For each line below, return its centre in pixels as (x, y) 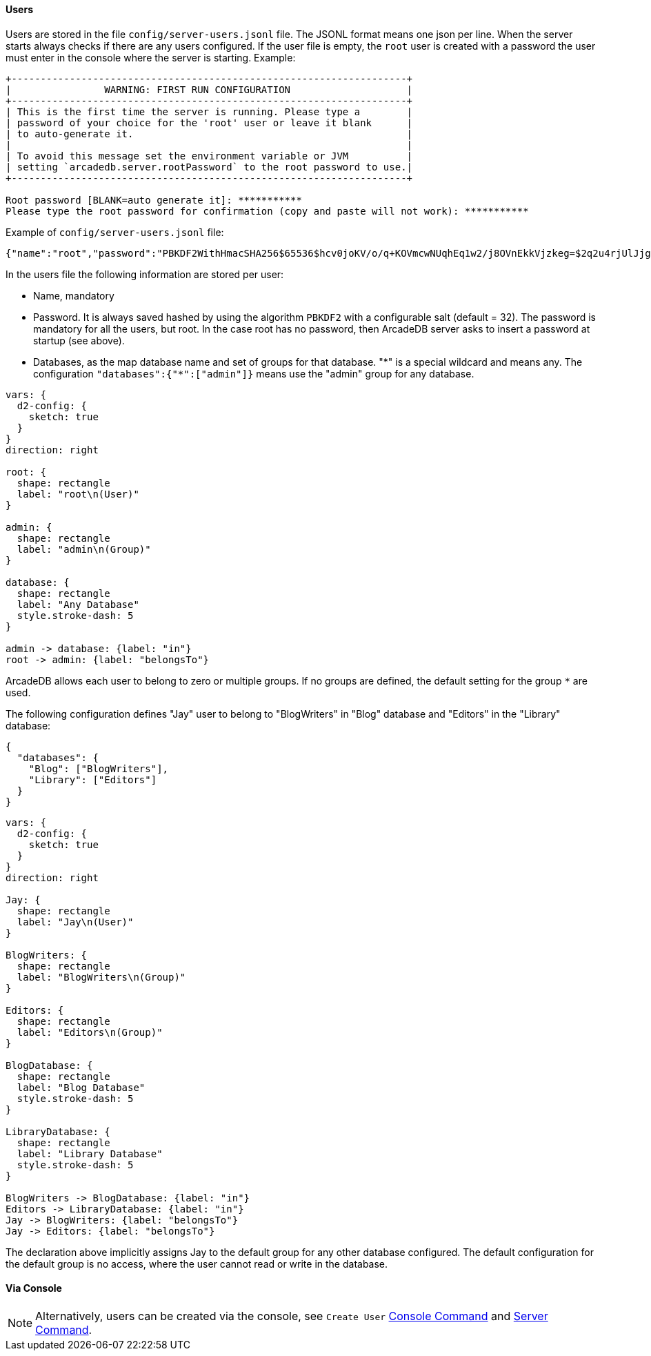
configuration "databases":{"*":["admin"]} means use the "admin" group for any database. (254, 373)
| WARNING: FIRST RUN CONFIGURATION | (209, 89)
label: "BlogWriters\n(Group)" (101, 977)
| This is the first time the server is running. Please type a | (209, 111)
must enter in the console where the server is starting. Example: (151, 57)
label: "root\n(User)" (78, 494)
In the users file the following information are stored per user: (145, 274)
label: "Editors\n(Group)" (90, 1032)
